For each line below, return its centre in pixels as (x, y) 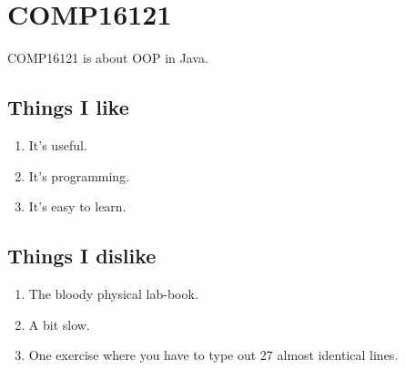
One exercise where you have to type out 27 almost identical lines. (213, 355)
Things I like (68, 107)
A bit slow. (59, 324)
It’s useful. (58, 144)
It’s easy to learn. (77, 206)
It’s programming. (79, 175)
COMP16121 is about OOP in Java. (108, 58)
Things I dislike (82, 256)
